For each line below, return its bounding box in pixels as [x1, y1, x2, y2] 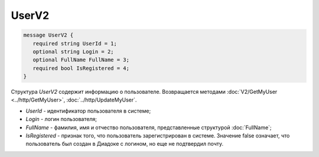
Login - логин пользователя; [25, 116, 97, 123]
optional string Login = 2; [32, 48, 115, 55]
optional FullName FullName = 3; [32, 57, 130, 63]
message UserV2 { [23, 32, 74, 38]
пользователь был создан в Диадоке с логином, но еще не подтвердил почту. [25, 140, 224, 148]
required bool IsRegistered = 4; [32, 65, 130, 71]
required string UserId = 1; [32, 40, 118, 47]
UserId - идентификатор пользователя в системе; [25, 107, 151, 115]
